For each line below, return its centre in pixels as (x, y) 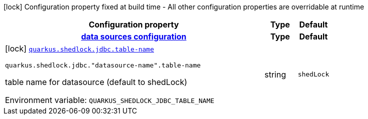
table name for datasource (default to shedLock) (96, 82)
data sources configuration (134, 36)
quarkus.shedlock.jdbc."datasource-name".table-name (103, 65)
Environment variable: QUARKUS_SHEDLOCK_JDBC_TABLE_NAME (110, 100)
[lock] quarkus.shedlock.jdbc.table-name (80, 48)
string (275, 74)
